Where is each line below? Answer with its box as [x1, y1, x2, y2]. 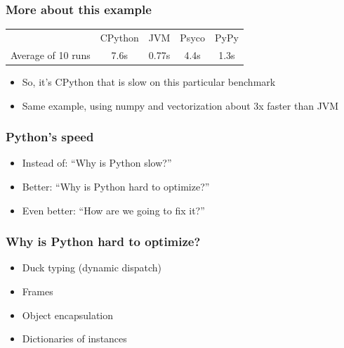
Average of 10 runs [11, 47, 91, 62]
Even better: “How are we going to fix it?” [22, 202, 205, 217]
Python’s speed [6, 128, 94, 146]
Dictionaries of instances [22, 331, 127, 346]
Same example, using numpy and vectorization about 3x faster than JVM [22, 98, 339, 112]
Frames [22, 283, 53, 298]
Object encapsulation [22, 307, 114, 322]
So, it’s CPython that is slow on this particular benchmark [22, 74, 276, 89]
